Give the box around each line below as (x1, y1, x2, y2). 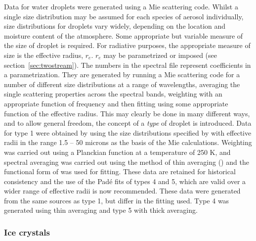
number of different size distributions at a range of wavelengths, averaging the (4, 79, 240, 89)
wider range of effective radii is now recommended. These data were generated (4, 186, 241, 196)
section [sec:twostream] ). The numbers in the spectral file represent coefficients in (4, 59, 251, 70)
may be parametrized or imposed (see (103, 49, 217, 60)
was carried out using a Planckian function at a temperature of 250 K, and (4, 146, 231, 157)
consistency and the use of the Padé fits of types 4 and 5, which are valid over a (4, 176, 246, 186)
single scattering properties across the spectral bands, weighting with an (4, 89, 222, 99)
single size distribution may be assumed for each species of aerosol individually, (4, 11, 244, 21)
